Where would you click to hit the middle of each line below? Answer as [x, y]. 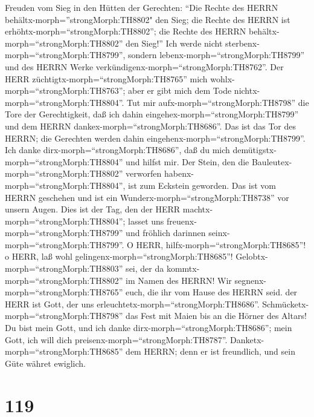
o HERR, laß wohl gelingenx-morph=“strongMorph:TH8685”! [119, 256]
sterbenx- [242, 43]
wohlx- [223, 78]
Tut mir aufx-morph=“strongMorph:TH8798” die [218, 102]
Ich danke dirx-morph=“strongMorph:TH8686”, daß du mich [117, 150]
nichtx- [247, 90]
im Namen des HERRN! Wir [179, 280]
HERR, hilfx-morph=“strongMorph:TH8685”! [221, 244]
